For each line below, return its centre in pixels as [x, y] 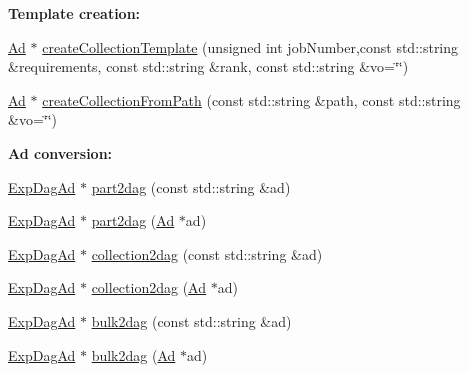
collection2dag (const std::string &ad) [207, 253]
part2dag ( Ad [133, 220]
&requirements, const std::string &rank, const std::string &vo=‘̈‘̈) [208, 66]
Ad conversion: [60, 152]
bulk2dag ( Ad [133, 354]
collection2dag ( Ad [149, 287]
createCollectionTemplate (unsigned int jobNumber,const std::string [250, 46]
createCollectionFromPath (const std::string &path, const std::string [251, 99]
